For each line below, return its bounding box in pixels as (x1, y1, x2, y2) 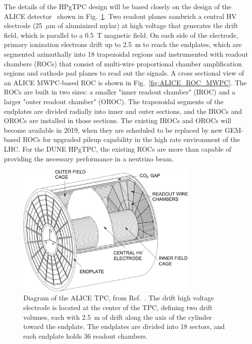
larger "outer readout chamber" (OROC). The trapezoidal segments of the (4, 96, 224, 106)
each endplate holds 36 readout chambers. (23, 330, 148, 341)
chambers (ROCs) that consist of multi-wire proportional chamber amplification (4, 58, 242, 68)
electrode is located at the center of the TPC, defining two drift (23, 302, 213, 313)
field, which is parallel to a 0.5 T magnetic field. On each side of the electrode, (4, 30, 238, 40)
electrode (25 (4, 20, 42, 31)
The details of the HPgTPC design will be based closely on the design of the (4, 1, 232, 11)
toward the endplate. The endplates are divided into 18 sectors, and (23, 321, 225, 331)
